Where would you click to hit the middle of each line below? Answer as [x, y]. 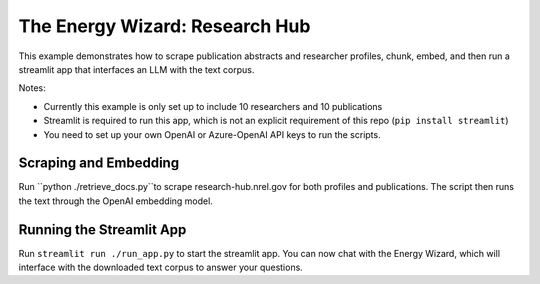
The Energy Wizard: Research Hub [164, 26]
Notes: [32, 88]
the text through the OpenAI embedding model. [116, 201]
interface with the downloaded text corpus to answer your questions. [161, 267]
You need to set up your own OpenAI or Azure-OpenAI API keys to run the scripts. [212, 134]
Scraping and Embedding [99, 163]
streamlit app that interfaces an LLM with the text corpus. [136, 69]
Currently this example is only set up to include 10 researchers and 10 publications [213, 106]
